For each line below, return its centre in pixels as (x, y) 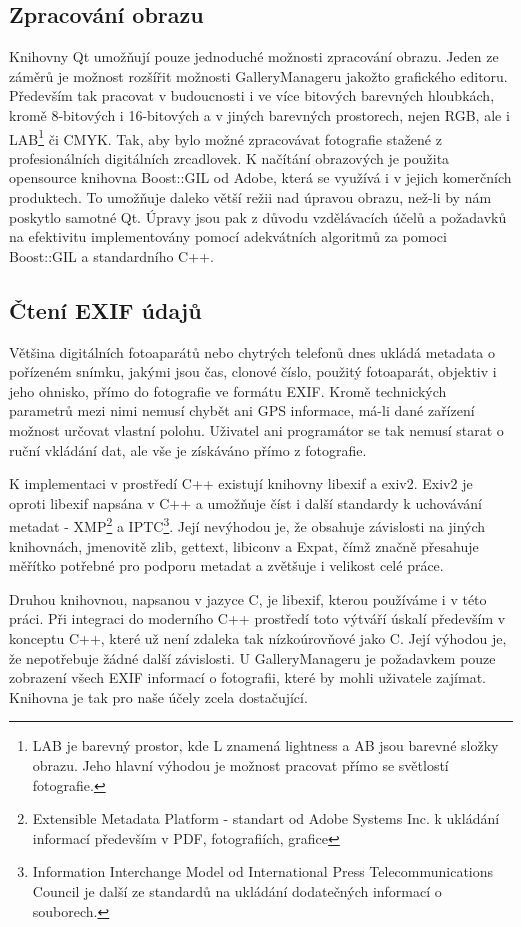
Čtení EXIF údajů (105, 309)
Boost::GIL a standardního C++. (111, 255)
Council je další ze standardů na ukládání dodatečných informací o (237, 890)
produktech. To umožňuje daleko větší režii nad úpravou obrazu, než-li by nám (250, 197)
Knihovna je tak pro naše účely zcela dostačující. (158, 696)
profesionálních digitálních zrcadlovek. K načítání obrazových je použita (229, 157)
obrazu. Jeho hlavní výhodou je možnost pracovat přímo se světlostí (240, 764)
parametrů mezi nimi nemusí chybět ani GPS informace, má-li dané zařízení (242, 410)
